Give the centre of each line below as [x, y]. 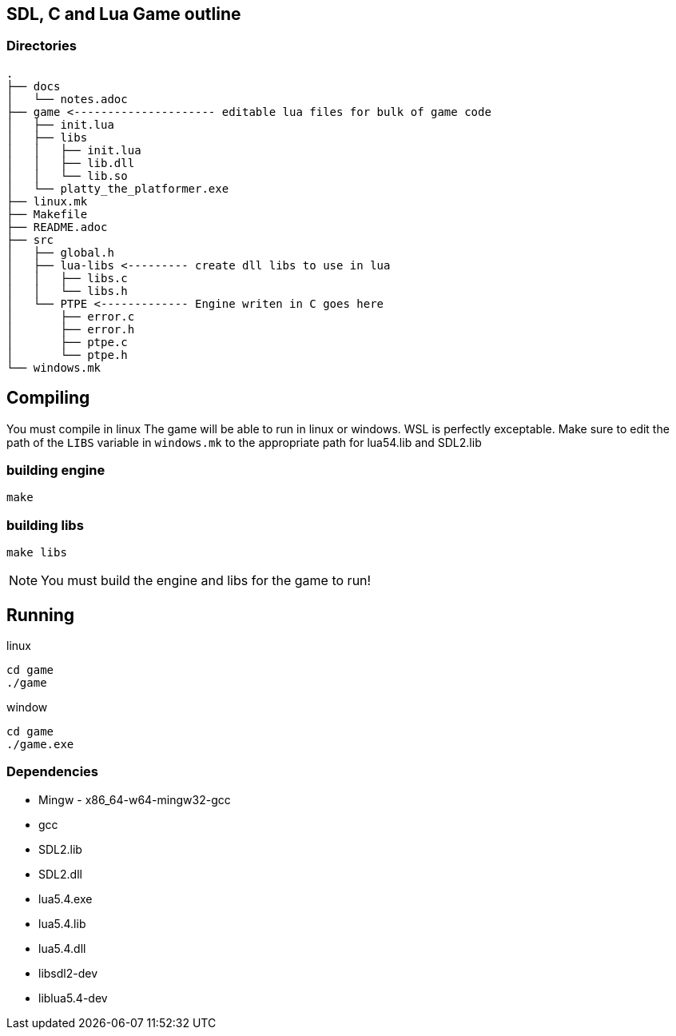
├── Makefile [47, 214]
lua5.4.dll [62, 948]
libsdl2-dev [68, 973]
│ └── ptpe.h [67, 355]
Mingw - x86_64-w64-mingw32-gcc [135, 799]
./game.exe [40, 744]
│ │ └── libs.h [67, 291]
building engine [56, 470]
